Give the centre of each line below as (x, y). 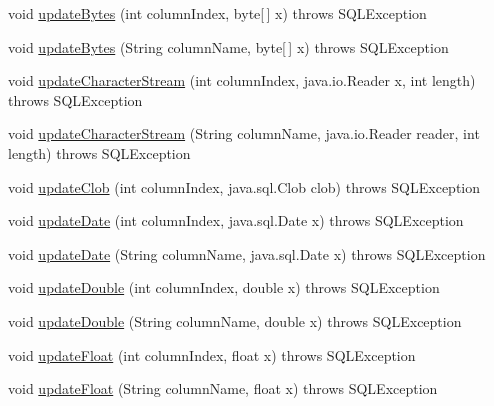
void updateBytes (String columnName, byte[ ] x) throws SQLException (228, 46)
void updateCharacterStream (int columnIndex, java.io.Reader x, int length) (242, 80)
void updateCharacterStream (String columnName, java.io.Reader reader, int (244, 133)
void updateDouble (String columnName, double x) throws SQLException (235, 320)
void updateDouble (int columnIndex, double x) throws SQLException (224, 287)
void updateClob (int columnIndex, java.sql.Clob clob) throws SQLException (244, 186)
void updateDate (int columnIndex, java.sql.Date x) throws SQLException (236, 220)
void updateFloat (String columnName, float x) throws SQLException (223, 388)
